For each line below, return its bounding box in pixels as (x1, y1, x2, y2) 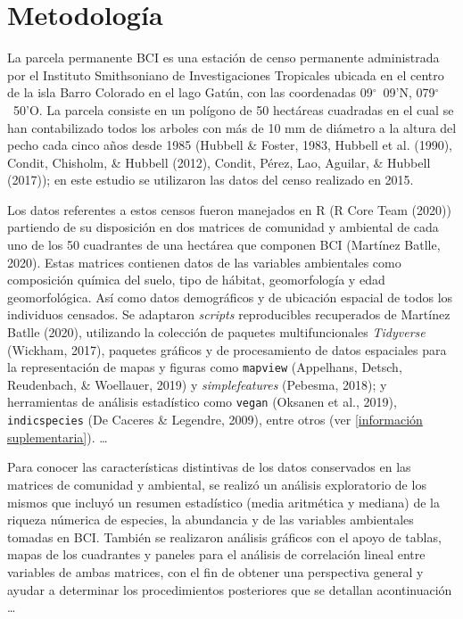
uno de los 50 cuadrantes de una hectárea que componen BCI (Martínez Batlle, (7, 235, 441, 254)
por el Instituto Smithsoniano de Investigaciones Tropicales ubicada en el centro (7, 65, 444, 84)
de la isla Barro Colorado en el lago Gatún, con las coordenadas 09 (7, 83, 373, 102)
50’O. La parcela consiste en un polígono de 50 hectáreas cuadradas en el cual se (12, 100, 454, 119)
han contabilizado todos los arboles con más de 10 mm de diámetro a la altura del (7, 118, 457, 136)
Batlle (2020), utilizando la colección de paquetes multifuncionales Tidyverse (7, 323, 426, 342)
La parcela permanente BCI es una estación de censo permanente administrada (7, 48, 440, 67)
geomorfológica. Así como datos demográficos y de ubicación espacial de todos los (7, 287, 453, 306)
